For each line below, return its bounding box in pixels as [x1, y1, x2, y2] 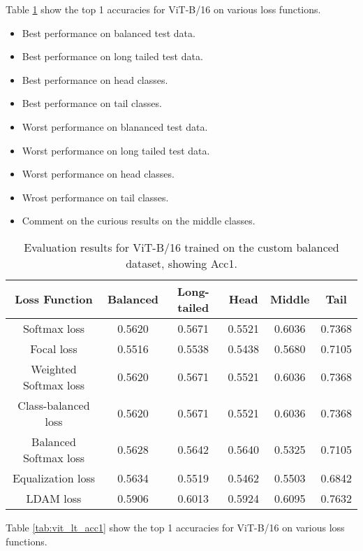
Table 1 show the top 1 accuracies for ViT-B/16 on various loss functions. [6, 2, 321, 16]
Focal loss [30, 340, 77, 357]
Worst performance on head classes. [22, 166, 175, 181]
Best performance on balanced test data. [22, 25, 195, 40]
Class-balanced [17, 396, 90, 413]
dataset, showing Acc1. [126, 255, 237, 271]
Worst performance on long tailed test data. [22, 143, 210, 157]
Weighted [31, 360, 77, 377]
